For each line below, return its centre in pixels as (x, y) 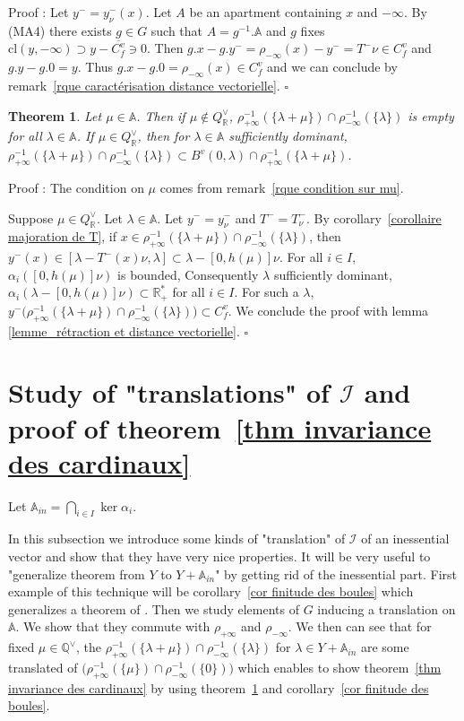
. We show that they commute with (113, 626)
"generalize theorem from (77, 573)
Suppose (31, 217)
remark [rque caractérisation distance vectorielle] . (144, 85)
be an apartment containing (266, 12)
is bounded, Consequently (188, 274)
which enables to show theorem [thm (339, 668)
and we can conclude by (332, 67)
